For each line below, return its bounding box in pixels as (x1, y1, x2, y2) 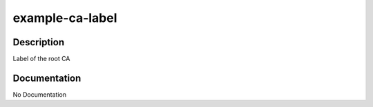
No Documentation (12, 90, 67, 99)
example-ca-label (12, 10, 117, 25)
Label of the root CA (12, 55, 70, 63)
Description (12, 36, 65, 48)
